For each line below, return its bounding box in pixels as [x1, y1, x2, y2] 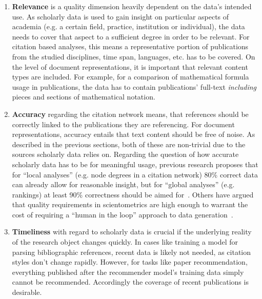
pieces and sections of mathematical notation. [12, 91, 155, 102]
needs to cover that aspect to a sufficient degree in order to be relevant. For [12, 31, 250, 42]
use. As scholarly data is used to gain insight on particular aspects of [12, 11, 229, 22]
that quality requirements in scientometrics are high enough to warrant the [12, 199, 248, 210]
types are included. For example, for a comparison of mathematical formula [12, 71, 249, 82]
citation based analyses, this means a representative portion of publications [12, 41, 249, 52]
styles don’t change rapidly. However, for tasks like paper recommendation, [12, 256, 248, 267]
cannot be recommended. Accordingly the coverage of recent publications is [12, 276, 249, 287]
